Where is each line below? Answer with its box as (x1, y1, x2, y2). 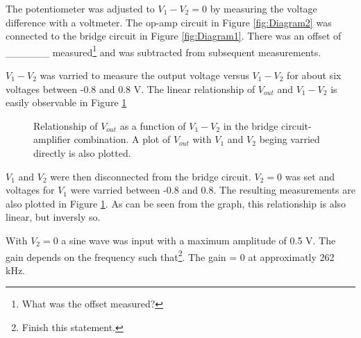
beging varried (259, 132, 320, 146)
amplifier (33, 132, 71, 146)
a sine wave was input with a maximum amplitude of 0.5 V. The (61, 233, 336, 247)
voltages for (6, 183, 55, 197)
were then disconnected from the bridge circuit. (50, 169, 251, 183)
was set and (285, 169, 335, 183)
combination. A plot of (74, 132, 171, 146)
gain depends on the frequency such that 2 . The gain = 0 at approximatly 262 (6, 247, 335, 264)
